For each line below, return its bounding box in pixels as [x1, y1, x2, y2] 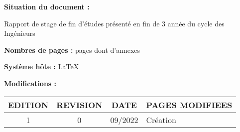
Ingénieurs [4, 28, 35, 38]
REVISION [56, 99, 103, 111]
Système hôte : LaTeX [4, 61, 79, 72]
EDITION [8, 99, 49, 111]
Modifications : [4, 78, 57, 88]
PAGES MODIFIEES [146, 99, 233, 111]
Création [146, 114, 176, 126]
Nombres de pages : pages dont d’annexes [4, 44, 140, 55]
